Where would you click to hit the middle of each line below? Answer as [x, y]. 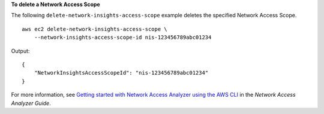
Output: [20, 51]
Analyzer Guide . [31, 103]
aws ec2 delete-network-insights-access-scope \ [94, 29]
